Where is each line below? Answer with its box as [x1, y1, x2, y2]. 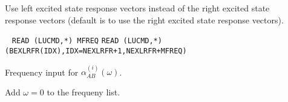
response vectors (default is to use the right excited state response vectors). [5, 13, 284, 26]
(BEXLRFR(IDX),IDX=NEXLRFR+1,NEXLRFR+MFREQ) [5, 46, 187, 55]
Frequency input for [5, 65, 79, 78]
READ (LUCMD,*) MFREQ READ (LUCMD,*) [11, 37, 162, 46]
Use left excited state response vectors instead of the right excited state [5, 2, 270, 14]
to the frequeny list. [47, 85, 120, 98]
